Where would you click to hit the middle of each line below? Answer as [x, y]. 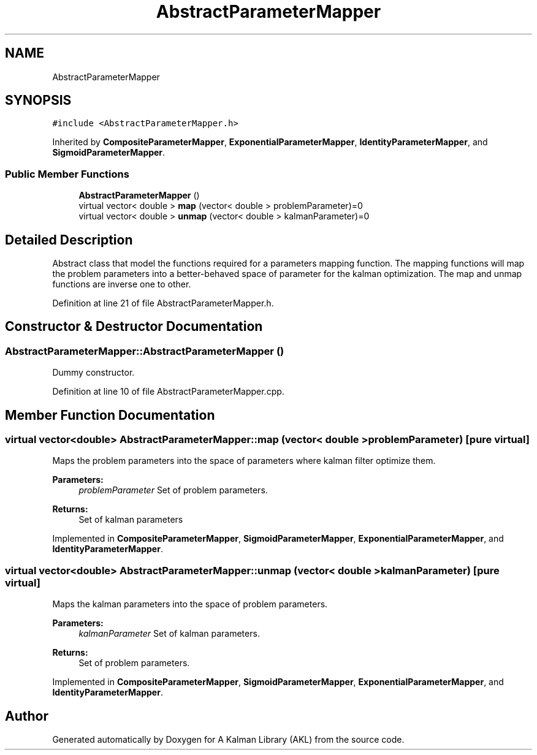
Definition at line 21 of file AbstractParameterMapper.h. [163, 303]
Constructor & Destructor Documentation [134, 327]
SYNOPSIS [38, 101]
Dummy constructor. [93, 373]
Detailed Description [69, 240]
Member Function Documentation [110, 415]
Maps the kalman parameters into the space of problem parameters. [190, 604]
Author [27, 716]
